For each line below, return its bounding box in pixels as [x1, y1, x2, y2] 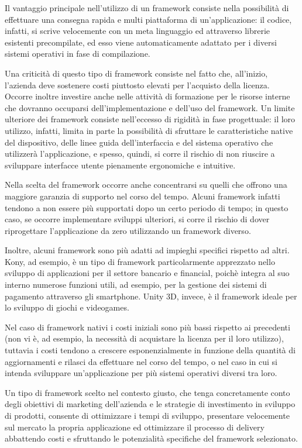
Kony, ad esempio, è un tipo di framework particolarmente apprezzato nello [5, 255, 275, 267]
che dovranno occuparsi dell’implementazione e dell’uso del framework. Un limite [5, 101, 295, 113]
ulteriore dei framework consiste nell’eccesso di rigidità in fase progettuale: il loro [5, 113, 296, 125]
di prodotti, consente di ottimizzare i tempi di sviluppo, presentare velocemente [5, 409, 290, 421]
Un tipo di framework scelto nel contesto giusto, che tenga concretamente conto [5, 386, 290, 398]
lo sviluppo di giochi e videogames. [5, 301, 129, 313]
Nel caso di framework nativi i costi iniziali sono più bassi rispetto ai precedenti [5, 321, 290, 333]
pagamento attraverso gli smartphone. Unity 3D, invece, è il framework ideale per [5, 290, 297, 302]
